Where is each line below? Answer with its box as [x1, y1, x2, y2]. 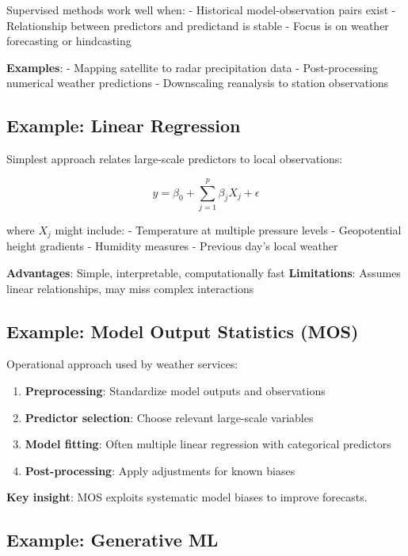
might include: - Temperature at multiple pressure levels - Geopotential [55, 221, 402, 238]
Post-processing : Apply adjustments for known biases [25, 462, 296, 478]
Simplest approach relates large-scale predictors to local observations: [6, 150, 343, 167]
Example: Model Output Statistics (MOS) [6, 318, 359, 343]
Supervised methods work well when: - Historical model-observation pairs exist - [6, 2, 396, 17]
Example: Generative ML [6, 527, 219, 552]
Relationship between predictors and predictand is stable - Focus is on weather [6, 17, 389, 33]
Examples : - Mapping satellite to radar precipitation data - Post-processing [6, 59, 379, 75]
